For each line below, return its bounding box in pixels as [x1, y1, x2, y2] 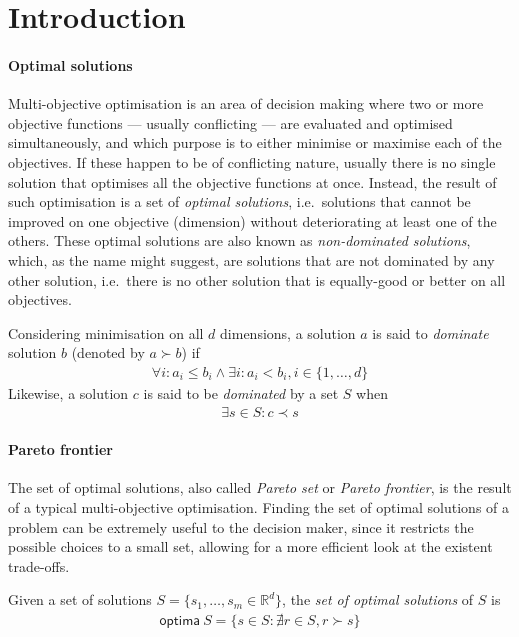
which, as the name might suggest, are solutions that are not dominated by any [8, 249, 495, 270]
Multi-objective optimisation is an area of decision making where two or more [8, 93, 484, 114]
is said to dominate [372, 322, 489, 343]
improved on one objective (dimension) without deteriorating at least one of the [8, 210, 497, 231]
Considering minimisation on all [8, 322, 204, 343]
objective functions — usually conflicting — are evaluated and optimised [8, 112, 453, 133]
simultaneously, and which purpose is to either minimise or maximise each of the [8, 132, 502, 153]
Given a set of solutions [8, 589, 152, 610]
